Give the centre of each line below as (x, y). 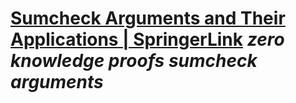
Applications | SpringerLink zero (147, 39)
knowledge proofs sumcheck (134, 61)
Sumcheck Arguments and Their (148, 18)
